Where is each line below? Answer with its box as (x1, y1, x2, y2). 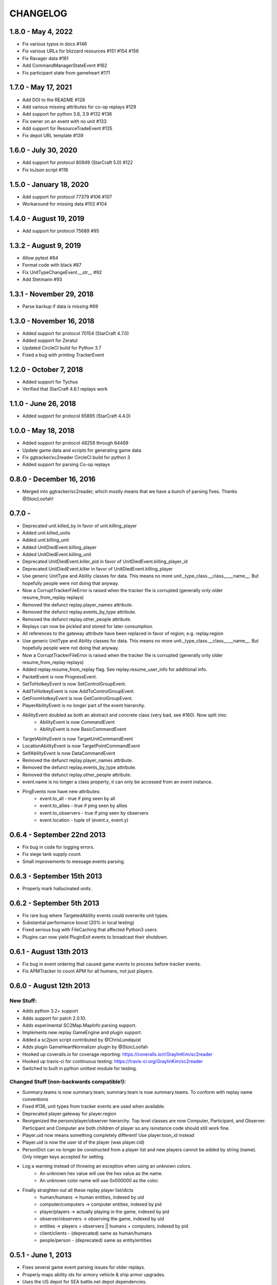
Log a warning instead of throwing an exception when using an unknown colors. (22, 1163, 192, 1169)
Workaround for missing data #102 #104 (22, 201, 107, 207)
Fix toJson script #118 (22, 167, 69, 173)
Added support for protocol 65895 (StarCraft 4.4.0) (22, 413, 131, 419)
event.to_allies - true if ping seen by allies (39, 802, 128, 809)
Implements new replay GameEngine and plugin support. (22, 1030, 142, 1036)
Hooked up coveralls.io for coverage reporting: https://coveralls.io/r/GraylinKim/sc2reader (22, 1051, 213, 1057)
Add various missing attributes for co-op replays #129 (22, 103, 136, 110)
